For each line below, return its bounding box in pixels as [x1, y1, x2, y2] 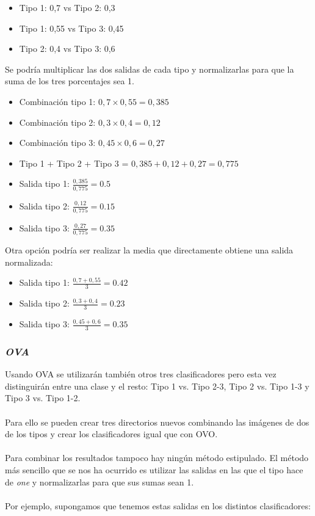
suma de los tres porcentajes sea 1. [5, 74, 134, 87]
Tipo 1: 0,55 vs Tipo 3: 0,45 [19, 21, 124, 34]
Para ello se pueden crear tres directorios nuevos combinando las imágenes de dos [5, 415, 310, 428]
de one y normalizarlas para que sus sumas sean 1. [5, 475, 194, 488]
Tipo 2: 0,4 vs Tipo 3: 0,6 [19, 42, 115, 55]
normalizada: [5, 255, 53, 268]
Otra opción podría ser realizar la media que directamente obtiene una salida [5, 244, 294, 256]
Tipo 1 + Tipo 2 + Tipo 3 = [19, 156, 129, 169]
